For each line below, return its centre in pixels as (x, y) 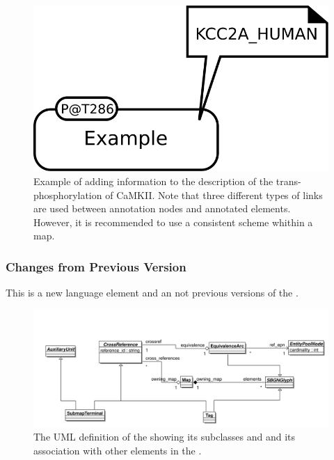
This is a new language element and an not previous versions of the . (152, 293)
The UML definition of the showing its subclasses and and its (165, 437)
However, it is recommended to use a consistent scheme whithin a (173, 222)
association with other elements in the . (118, 450)
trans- (288, 181)
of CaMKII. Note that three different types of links (214, 195)
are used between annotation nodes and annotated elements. (162, 208)
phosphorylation (68, 195)
